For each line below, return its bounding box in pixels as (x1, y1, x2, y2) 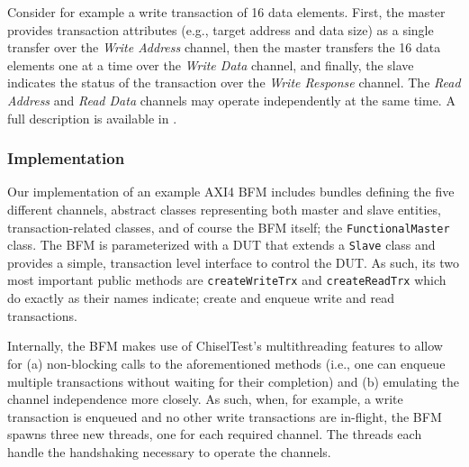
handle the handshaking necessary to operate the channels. (7, 442, 331, 461)
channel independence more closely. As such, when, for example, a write (7, 389, 403, 408)
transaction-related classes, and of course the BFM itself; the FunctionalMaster (7, 217, 450, 236)
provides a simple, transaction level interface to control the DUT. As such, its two (7, 252, 460, 271)
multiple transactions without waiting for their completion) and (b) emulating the (7, 371, 459, 390)
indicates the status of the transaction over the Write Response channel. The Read (7, 73, 461, 92)
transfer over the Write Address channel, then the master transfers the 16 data (7, 38, 441, 57)
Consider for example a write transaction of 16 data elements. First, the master (7, 3, 446, 21)
